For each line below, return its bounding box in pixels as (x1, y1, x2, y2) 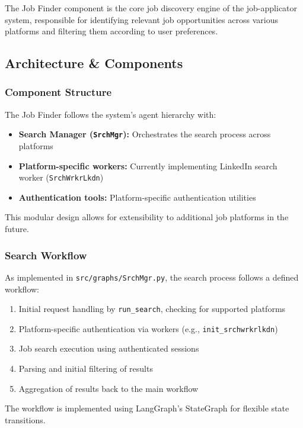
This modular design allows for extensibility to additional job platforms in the (5, 211, 289, 223)
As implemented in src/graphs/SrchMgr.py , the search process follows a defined (5, 271, 299, 283)
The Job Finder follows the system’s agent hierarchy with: (5, 108, 216, 120)
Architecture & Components (5, 54, 183, 72)
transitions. (5, 413, 46, 426)
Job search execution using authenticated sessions (18, 342, 199, 355)
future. (5, 223, 29, 235)
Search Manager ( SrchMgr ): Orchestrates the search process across (18, 128, 271, 140)
